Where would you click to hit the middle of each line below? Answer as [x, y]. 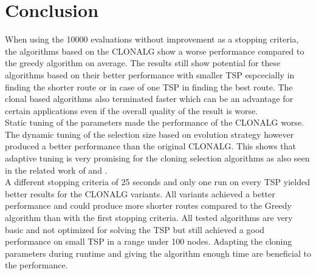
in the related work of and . [56, 170]
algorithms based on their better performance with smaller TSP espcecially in [150, 74]
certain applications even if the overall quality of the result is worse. [132, 110]
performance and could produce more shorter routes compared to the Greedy [148, 205]
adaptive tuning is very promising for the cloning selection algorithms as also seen [157, 158]
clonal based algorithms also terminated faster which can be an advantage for [149, 99]
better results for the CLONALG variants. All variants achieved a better [140, 193]
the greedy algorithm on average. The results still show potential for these [143, 63]
